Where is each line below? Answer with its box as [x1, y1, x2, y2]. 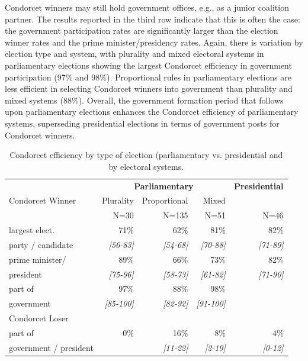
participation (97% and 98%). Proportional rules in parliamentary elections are [5, 70, 292, 83]
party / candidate [9, 238, 73, 250]
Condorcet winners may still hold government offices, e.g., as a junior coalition [5, 1, 289, 13]
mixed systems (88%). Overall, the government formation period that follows [5, 94, 284, 106]
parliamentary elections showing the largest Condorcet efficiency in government [5, 59, 292, 71]
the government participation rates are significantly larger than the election [5, 24, 278, 37]
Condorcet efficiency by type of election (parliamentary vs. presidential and [9, 149, 283, 161]
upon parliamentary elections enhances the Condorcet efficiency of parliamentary [5, 105, 299, 118]
